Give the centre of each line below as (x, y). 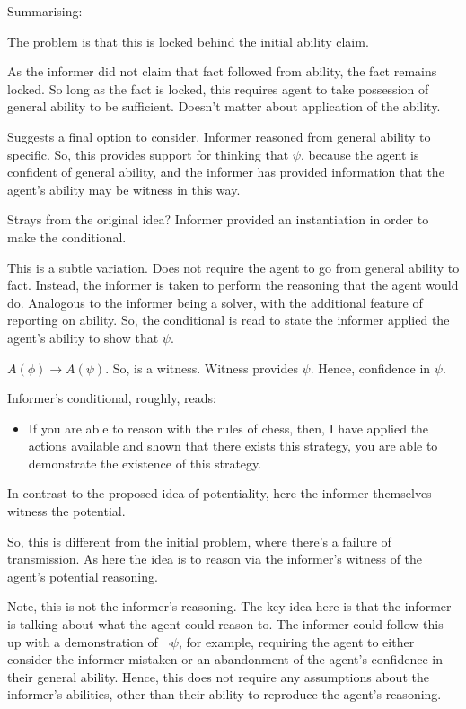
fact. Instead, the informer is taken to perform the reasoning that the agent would (233, 285)
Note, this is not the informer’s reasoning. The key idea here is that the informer (229, 606)
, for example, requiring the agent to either (296, 641)
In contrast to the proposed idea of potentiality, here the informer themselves (220, 493)
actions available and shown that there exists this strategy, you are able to (233, 446)
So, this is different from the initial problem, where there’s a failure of (199, 541)
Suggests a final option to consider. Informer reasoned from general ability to (219, 136)
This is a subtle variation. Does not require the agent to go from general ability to (233, 267)
